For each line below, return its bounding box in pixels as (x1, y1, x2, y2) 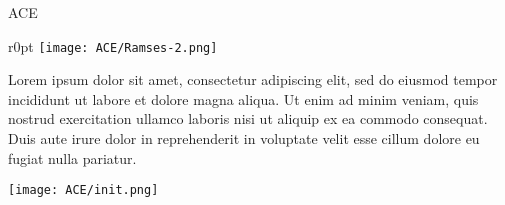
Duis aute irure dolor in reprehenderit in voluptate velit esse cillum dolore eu (8, 128, 480, 149)
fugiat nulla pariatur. (8, 147, 137, 168)
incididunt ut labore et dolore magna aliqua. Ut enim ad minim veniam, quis (8, 88, 479, 109)
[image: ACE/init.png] (8, 183, 159, 198)
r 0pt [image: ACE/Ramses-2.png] (8, 35, 218, 56)
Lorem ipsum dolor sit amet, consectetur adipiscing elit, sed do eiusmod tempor (8, 69, 498, 90)
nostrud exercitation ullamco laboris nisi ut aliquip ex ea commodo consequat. (8, 108, 488, 129)
